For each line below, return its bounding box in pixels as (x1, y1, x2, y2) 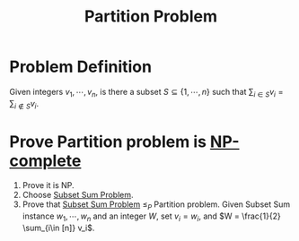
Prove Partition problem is (9, 132, 207, 151)
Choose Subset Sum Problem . (22, 190, 134, 201)
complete (9, 151, 82, 171)
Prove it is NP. (22, 180, 75, 191)
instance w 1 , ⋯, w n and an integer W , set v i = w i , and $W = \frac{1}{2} (22, 211, 281, 224)
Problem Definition (9, 56, 153, 77)
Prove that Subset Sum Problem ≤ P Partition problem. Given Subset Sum (22, 199, 291, 212)
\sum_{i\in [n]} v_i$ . (22, 222, 95, 234)
